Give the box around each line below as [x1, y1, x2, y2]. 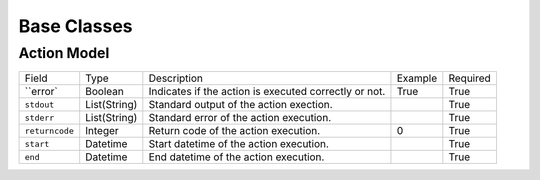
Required [448, 71, 492, 85]
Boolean [85, 85, 124, 99]
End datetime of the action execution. [148, 150, 325, 164]
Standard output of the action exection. [148, 98, 334, 112]
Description [148, 71, 204, 85]
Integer [85, 124, 119, 138]
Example [396, 71, 438, 85]
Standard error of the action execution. [148, 111, 332, 125]
